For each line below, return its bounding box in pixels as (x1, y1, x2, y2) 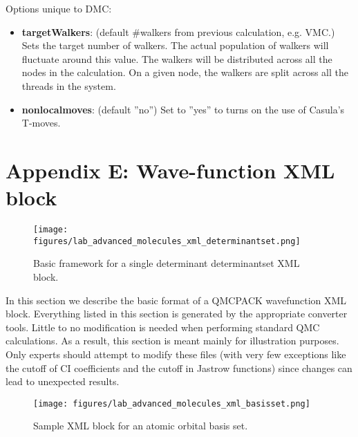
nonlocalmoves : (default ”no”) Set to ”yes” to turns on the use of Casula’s (21, 102, 345, 116)
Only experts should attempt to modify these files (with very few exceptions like (6, 346, 346, 361)
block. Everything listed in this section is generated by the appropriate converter (6, 306, 348, 321)
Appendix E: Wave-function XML (6, 156, 335, 184)
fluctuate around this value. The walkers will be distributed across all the (21, 51, 332, 66)
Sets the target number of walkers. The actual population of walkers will (21, 38, 329, 53)
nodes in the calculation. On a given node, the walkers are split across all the (21, 65, 349, 80)
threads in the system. (21, 78, 116, 93)
